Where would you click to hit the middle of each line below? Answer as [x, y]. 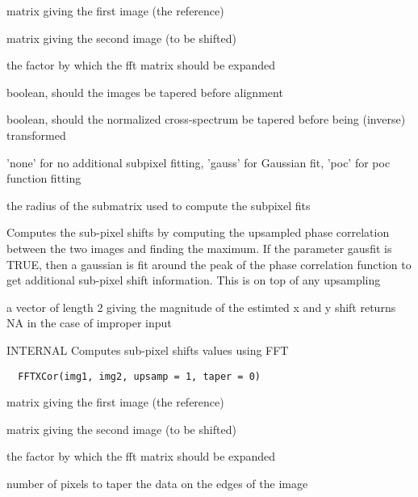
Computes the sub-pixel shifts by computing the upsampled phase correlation [198, 232]
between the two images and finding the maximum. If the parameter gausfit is [199, 248]
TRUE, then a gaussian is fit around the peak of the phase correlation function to [209, 264]
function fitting [44, 178]
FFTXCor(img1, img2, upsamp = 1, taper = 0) [139, 376]
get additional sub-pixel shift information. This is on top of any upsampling [194, 280]
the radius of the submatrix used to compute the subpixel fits [159, 205]
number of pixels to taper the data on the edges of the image [157, 483]
